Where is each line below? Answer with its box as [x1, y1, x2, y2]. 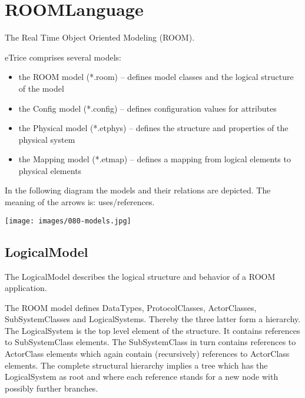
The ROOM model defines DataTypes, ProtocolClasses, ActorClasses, [5, 301, 257, 313]
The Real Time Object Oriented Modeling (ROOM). [5, 31, 195, 44]
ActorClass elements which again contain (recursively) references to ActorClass [5, 347, 290, 360]
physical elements [18, 164, 82, 176]
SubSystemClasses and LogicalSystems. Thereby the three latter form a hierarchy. [5, 313, 301, 325]
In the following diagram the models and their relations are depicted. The [5, 184, 271, 196]
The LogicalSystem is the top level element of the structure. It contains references [5, 324, 300, 336]
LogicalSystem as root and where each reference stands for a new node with [5, 370, 279, 383]
